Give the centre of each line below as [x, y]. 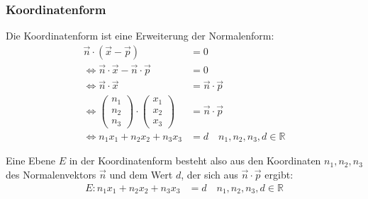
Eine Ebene [31, 161]
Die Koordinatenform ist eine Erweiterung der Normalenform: [140, 36]
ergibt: [279, 174]
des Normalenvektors [51, 174]
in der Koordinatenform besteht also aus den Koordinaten [195, 161]
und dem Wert [141, 174]
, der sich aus [210, 174]
